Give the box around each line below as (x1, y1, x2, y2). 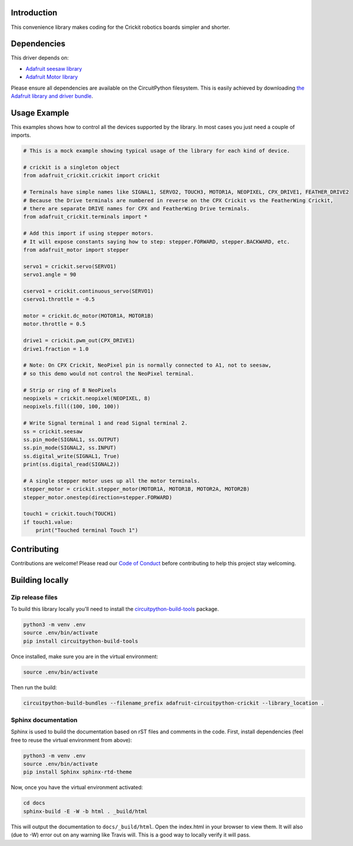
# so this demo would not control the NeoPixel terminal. (23, 370, 194, 377)
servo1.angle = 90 (23, 271, 76, 278)
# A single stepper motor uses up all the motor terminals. (23, 478, 201, 484)
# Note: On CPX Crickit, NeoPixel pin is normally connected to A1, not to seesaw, (23, 362, 272, 368)
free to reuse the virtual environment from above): (11, 736, 132, 743)
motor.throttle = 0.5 (23, 321, 86, 327)
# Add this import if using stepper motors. (23, 230, 154, 237)
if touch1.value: (23, 519, 74, 525)
